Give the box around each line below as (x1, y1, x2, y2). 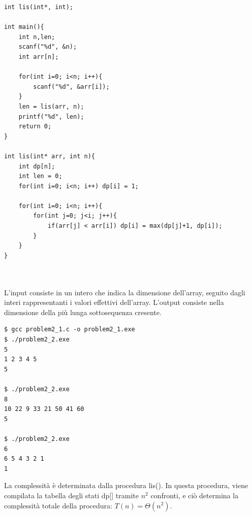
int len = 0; (18, 173, 62, 180)
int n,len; (18, 33, 55, 41)
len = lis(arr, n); (18, 102, 84, 110)
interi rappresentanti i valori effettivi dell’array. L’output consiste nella (4, 297, 224, 307)
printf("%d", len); (18, 113, 84, 120)
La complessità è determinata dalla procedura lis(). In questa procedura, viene (4, 480, 248, 491)
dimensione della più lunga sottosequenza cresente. (4, 306, 162, 317)
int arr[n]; (18, 53, 59, 60)
